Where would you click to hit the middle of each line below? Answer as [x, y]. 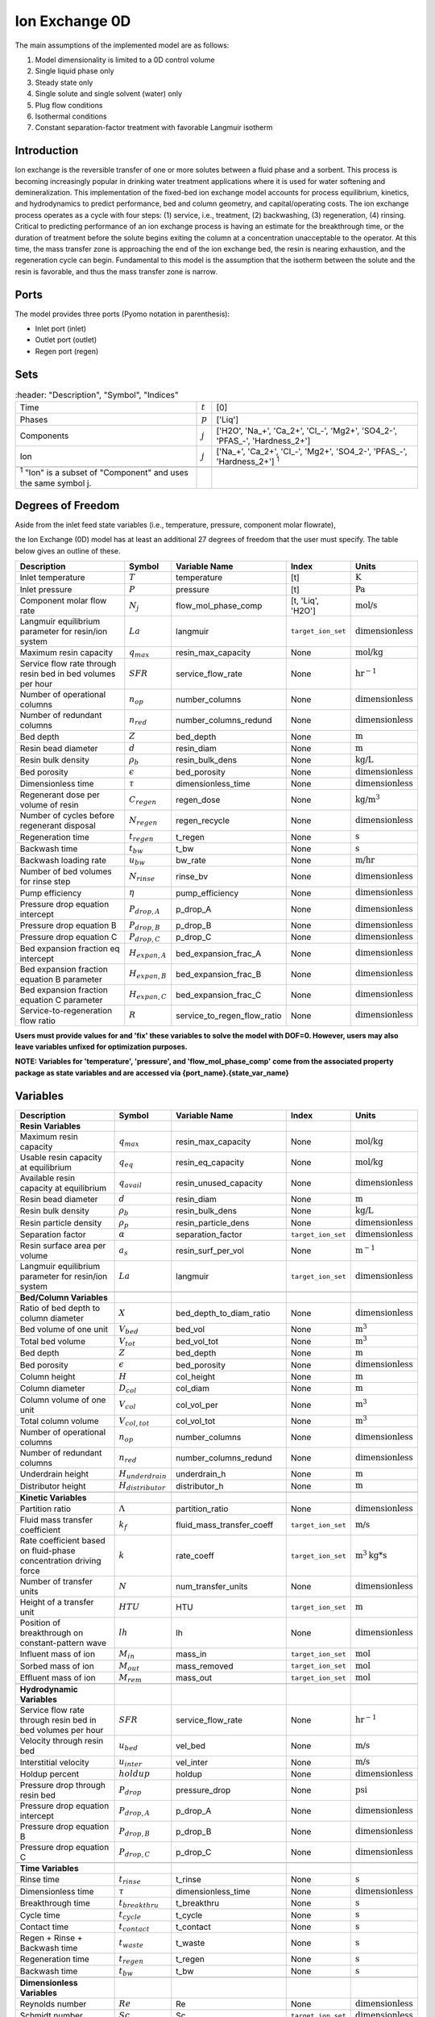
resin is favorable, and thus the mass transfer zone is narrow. [116, 271]
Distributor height [53, 1486]
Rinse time [40, 1880]
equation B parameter [61, 979]
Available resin [48, 1178]
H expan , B [148, 974]
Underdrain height [54, 1474]
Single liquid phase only [75, 71]
